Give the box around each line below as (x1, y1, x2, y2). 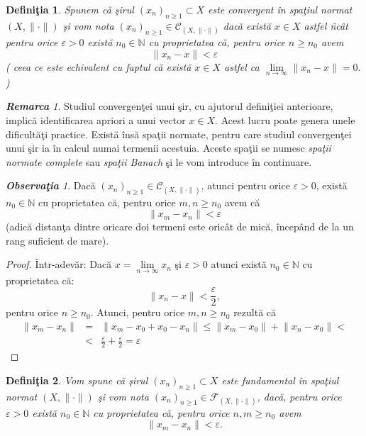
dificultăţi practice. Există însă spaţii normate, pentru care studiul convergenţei (6, 126, 352, 141)
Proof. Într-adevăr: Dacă (6, 257, 112, 272)
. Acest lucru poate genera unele (215, 112, 355, 127)
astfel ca (224, 59, 260, 74)
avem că (224, 194, 260, 209)
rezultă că (233, 305, 277, 320)
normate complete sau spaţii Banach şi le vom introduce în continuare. (6, 154, 312, 169)
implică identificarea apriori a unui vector (6, 112, 186, 127)
